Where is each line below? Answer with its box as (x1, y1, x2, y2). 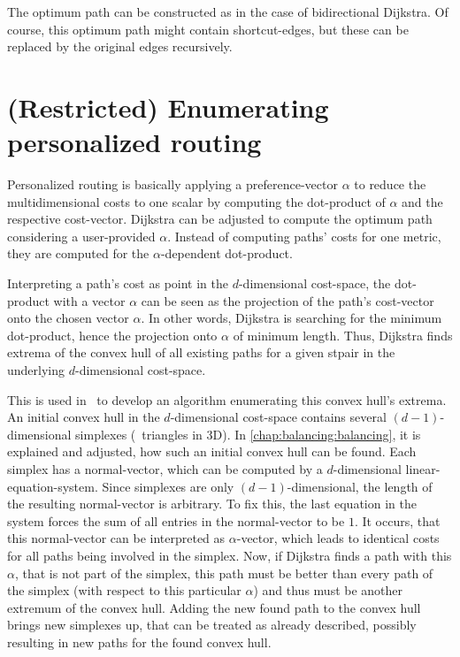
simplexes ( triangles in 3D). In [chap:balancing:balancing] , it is (75, 424, 421, 443)
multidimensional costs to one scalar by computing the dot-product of (7, 192, 386, 210)
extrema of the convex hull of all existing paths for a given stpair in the (7, 343, 395, 362)
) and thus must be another (253, 581, 403, 600)
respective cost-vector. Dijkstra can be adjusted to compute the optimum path (7, 210, 433, 228)
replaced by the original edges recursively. (7, 37, 233, 56)
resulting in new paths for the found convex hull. (7, 632, 272, 651)
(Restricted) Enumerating (7, 88, 329, 125)
